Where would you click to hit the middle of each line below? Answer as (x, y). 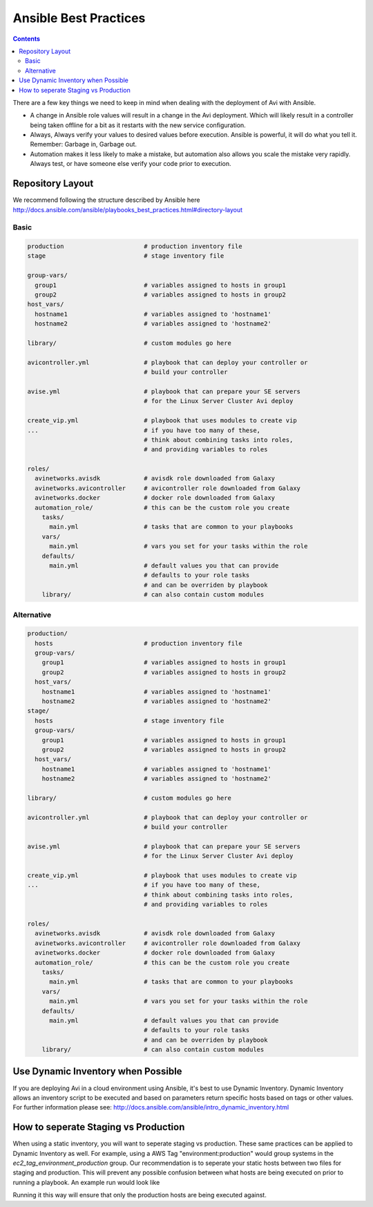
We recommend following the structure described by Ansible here (106, 200)
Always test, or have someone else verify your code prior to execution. (131, 164)
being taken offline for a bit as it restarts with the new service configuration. (138, 125)
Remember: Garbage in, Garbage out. (84, 144)
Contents (27, 39)
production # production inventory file (135, 246)
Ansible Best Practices (79, 18)
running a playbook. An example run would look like (86, 1182)
